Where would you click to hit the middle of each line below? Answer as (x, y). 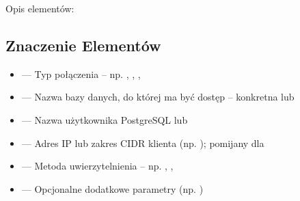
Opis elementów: (40, 8)
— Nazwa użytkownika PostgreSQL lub (105, 119)
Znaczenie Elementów (83, 45)
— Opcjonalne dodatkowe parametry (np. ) (112, 188)
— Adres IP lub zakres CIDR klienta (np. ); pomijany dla (143, 143)
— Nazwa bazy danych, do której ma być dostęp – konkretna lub (158, 97)
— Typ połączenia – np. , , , (81, 73)
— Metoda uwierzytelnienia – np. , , (97, 166)
